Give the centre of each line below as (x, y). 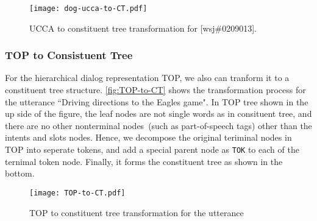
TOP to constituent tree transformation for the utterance (137, 212)
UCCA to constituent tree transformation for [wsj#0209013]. (143, 28)
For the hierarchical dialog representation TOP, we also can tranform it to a (147, 78)
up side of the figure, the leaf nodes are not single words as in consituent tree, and (158, 114)
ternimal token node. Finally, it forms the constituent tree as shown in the (144, 161)
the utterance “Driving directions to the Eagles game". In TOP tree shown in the (157, 101)
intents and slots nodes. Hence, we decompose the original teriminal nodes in (148, 137)
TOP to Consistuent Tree (69, 55)
